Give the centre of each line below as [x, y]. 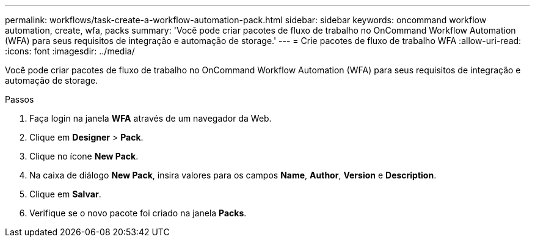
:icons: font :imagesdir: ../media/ [70, 51]
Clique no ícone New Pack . [84, 156]
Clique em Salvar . [65, 194]
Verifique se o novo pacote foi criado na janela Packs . [138, 213]
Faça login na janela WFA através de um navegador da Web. [151, 118]
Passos [20, 99]
